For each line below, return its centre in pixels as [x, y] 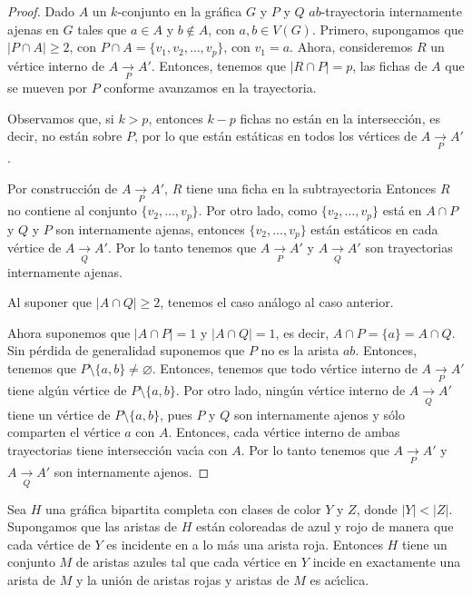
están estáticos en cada [374, 228]
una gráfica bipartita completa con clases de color [183, 508]
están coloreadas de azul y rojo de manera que [324, 526]
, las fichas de [390, 65]
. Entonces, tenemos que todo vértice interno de [285, 368]
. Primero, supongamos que [388, 29]
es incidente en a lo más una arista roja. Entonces [245, 544]
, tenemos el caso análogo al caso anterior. [277, 302]
